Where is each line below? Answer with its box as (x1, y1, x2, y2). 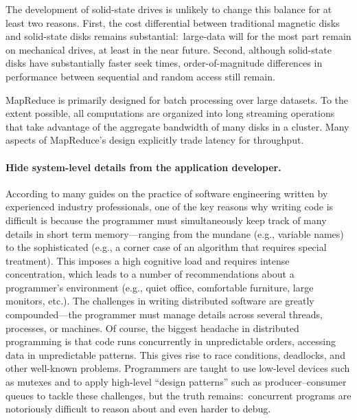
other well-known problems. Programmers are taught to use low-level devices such (5, 361, 350, 375)
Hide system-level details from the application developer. (5, 159, 281, 174)
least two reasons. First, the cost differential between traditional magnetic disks (5, 15, 340, 30)
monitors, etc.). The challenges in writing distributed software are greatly (5, 294, 314, 308)
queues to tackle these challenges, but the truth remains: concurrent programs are (5, 388, 352, 402)
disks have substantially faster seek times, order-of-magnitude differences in (5, 56, 323, 70)
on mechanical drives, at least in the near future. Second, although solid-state (5, 42, 332, 56)
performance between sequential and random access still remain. (5, 69, 275, 83)
